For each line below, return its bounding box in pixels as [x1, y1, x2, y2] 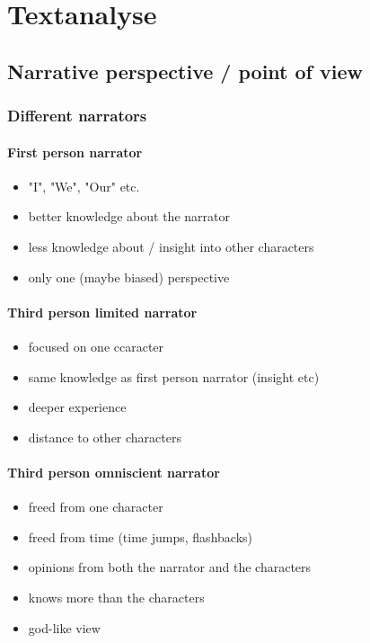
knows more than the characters [28, 587, 205, 606]
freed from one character [28, 497, 163, 516]
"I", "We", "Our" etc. [28, 176, 140, 195]
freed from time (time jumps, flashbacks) [28, 527, 252, 546]
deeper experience [28, 397, 127, 416]
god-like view [28, 618, 101, 637]
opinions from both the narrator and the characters [28, 558, 312, 576]
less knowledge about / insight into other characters [28, 237, 314, 255]
